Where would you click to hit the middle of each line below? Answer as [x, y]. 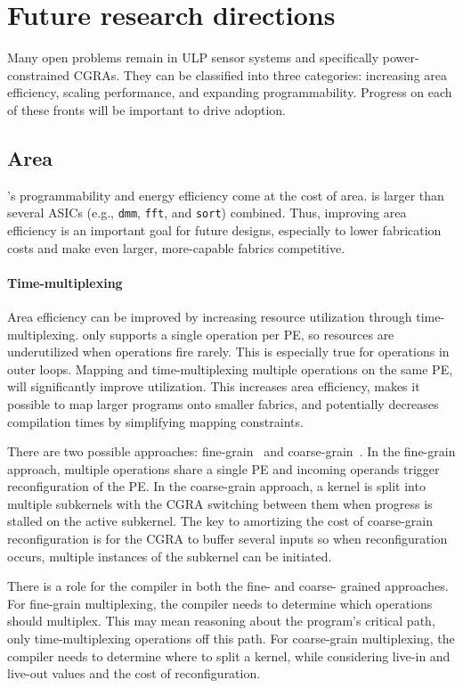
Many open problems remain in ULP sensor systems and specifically [193, 57]
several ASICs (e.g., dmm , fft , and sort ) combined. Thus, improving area [207, 213]
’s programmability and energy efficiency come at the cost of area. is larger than [226, 195]
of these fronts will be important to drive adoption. [146, 109]
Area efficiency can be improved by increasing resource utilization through [210, 316]
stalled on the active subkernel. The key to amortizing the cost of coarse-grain [220, 521]
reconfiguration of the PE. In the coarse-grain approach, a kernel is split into [216, 486]
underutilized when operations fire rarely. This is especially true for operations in [228, 352]
